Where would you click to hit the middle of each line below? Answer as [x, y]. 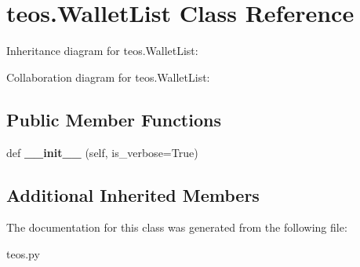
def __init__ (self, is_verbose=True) [102, 152]
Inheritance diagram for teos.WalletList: [102, 51]
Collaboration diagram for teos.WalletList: [108, 77]
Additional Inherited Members [133, 194]
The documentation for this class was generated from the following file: [177, 227]
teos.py [23, 253]
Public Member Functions [114, 119]
